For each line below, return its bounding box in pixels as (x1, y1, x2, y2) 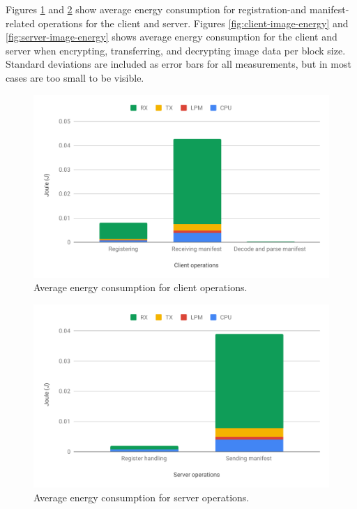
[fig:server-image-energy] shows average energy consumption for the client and (6, 29, 337, 44)
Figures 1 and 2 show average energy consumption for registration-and (6, 2, 307, 16)
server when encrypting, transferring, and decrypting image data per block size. (6, 43, 346, 57)
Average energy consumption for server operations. (33, 489, 250, 504)
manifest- (309, 2, 349, 16)
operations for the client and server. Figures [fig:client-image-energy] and (38, 15, 349, 30)
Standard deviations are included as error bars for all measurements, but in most (6, 57, 351, 71)
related (6, 15, 36, 30)
